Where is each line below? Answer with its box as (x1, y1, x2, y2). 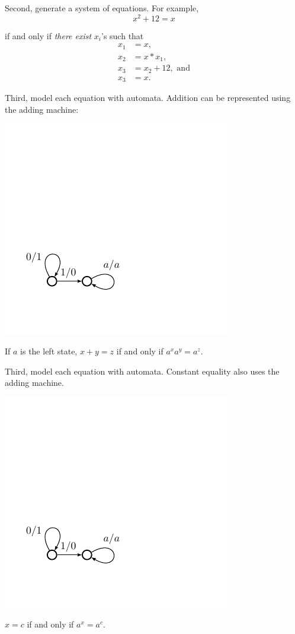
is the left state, (20, 344, 78, 357)
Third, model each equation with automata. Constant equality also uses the (5, 364, 280, 377)
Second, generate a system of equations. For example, (5, 2, 199, 14)
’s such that (101, 29, 144, 42)
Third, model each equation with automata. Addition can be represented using (5, 91, 291, 104)
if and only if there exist (5, 29, 92, 42)
